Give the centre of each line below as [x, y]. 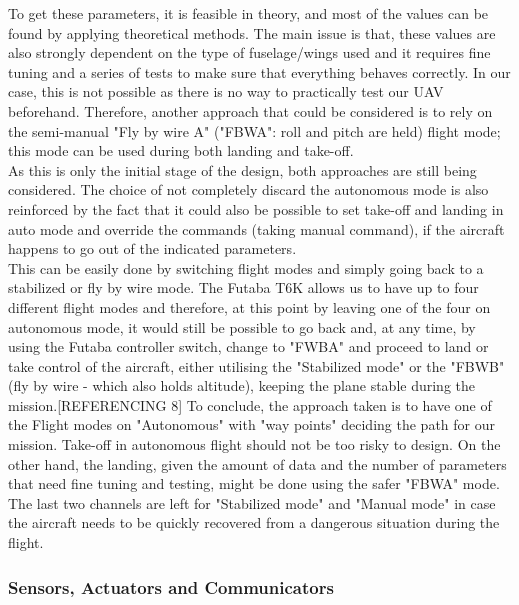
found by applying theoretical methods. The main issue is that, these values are [252, 32]
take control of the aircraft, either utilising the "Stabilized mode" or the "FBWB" [256, 365]
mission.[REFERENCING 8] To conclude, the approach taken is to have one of [250, 404]
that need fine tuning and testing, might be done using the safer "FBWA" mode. [254, 483]
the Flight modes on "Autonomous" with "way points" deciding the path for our [251, 424]
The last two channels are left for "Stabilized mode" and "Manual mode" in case [252, 502]
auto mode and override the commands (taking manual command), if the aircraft [256, 228]
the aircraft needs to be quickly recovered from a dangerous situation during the [254, 522]
